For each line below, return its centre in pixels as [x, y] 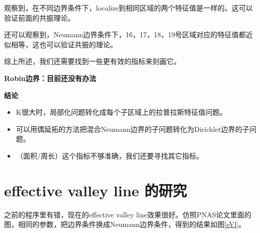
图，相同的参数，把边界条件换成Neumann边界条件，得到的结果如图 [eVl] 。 [125, 224]
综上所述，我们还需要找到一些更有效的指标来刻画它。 [92, 61]
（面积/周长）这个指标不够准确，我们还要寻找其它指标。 [110, 155]
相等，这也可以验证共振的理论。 [64, 44]
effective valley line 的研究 [96, 190]
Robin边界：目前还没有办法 [50, 78]
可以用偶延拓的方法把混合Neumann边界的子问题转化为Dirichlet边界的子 [133, 129]
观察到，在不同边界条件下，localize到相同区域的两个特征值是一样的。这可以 [128, 8]
